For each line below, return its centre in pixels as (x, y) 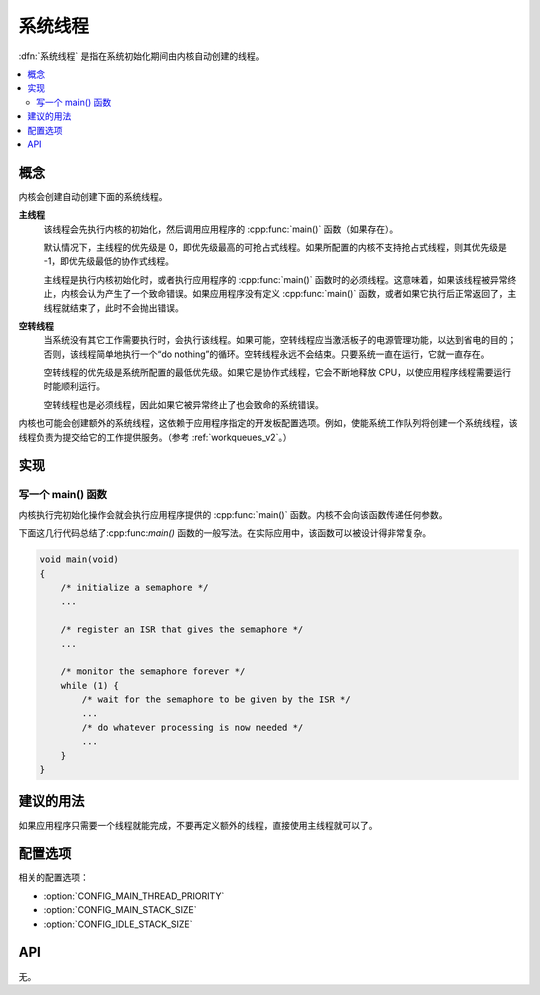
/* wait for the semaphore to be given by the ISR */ (216, 699)
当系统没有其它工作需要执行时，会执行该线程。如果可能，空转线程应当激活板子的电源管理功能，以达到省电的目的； (280, 340)
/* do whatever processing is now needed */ (192, 727)
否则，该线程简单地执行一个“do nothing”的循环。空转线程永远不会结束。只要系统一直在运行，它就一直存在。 (266, 354)
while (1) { (90, 685)
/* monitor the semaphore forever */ (153, 671)
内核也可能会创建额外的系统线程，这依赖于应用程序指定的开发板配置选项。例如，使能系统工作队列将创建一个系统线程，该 (268, 423)
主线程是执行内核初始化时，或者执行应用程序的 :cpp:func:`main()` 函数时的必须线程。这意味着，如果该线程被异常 (275, 279)
